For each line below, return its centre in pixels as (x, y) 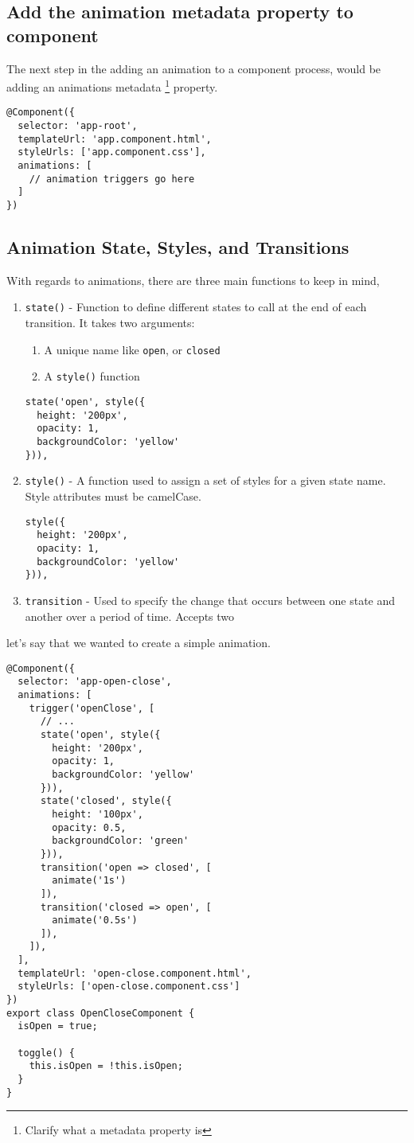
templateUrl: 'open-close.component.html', (135, 973)
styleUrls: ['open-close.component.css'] (129, 987)
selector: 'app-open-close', (95, 682)
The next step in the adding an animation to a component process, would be (194, 68)
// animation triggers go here (112, 179)
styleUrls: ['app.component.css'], (112, 152)
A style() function (92, 376)
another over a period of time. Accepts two (130, 616)
